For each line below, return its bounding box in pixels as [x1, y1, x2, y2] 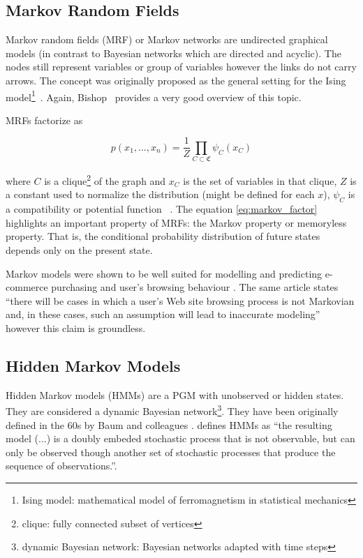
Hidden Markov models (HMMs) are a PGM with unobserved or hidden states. [6, 387, 344, 402]
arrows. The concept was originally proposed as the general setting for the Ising [6, 73, 346, 87]
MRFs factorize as [6, 112, 83, 127]
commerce [6, 280, 48, 294]
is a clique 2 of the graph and [44, 172, 166, 188]
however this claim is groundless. [6, 321, 146, 335]
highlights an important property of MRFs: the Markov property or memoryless [6, 215, 347, 229]
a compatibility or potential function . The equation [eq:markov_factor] [6, 202, 318, 216]
